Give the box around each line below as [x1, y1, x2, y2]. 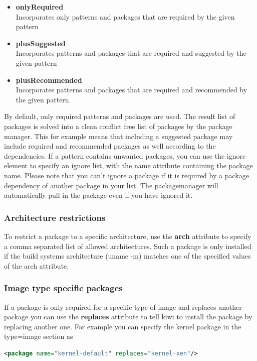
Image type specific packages [4, 282, 123, 294]
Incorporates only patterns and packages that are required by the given [16, 11, 235, 22]
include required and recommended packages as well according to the [4, 141, 216, 151]
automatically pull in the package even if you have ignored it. [4, 190, 193, 200]
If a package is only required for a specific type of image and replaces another [4, 301, 242, 312]
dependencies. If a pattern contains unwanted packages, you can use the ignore [4, 150, 246, 161]
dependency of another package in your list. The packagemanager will [4, 180, 218, 190]
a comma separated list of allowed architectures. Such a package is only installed [4, 240, 251, 251]
